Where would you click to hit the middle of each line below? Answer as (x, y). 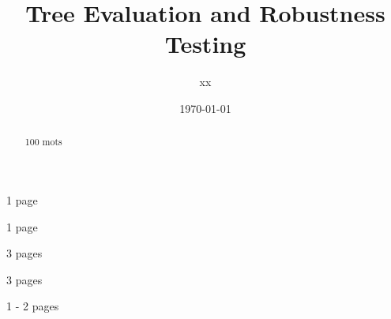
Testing (205, 44)
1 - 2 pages (33, 306)
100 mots (43, 142)
